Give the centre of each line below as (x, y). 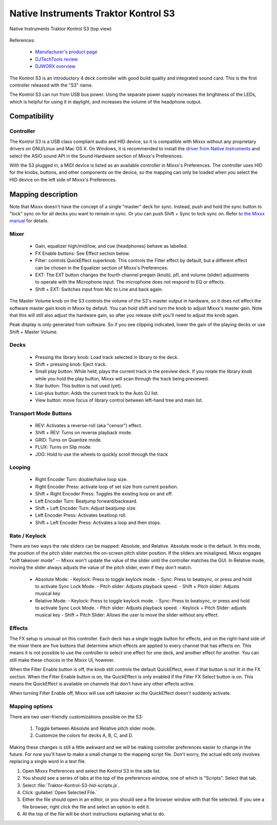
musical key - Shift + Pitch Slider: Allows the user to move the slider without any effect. (127, 615)
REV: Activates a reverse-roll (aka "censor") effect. (89, 425)
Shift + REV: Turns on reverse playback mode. (84, 433)
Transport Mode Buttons (41, 413)
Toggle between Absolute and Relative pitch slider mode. (95, 728)
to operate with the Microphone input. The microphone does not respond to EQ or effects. (130, 282)
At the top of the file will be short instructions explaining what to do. (94, 814)
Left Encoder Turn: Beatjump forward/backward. (86, 501)
